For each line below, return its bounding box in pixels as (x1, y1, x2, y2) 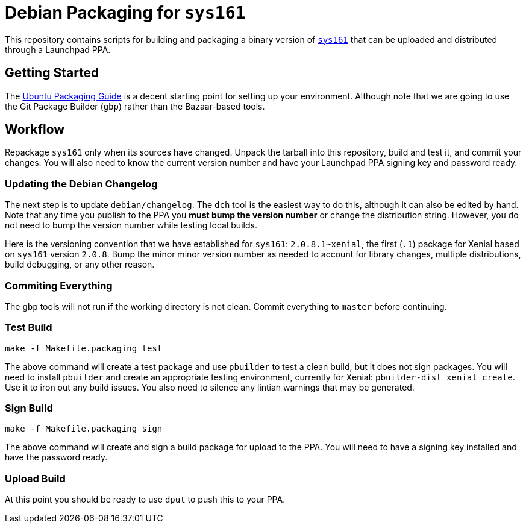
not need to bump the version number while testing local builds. (5, 220, 257, 231)
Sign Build (5, 402, 53, 415)
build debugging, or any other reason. (5, 259, 155, 270)
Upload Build (5, 472, 66, 485)
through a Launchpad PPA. (5, 44, 111, 55)
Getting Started (5, 65, 99, 81)
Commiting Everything (5, 279, 113, 292)
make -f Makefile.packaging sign (5, 424, 163, 434)
